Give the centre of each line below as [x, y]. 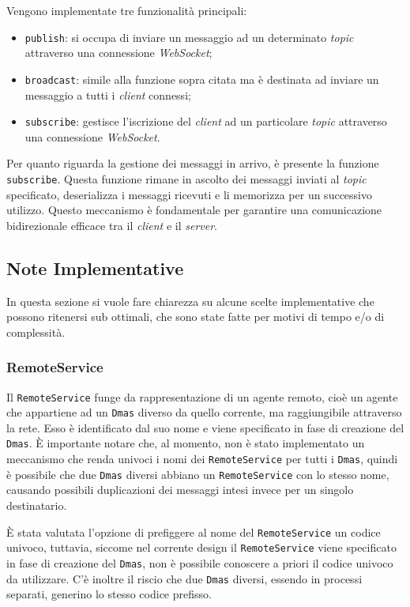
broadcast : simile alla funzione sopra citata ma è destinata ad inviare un [202, 79]
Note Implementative [95, 268]
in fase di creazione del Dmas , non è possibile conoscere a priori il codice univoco [200, 562]
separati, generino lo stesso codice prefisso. [109, 594]
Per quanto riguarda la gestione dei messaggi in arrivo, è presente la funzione [193, 163]
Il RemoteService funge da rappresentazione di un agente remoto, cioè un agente [202, 396]
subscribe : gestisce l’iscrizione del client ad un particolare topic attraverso [206, 121]
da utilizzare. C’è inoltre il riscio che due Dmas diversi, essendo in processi [184, 578]
